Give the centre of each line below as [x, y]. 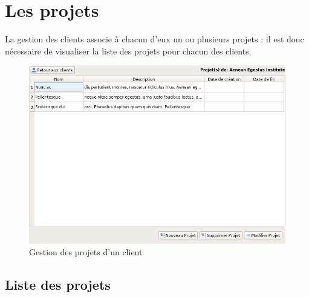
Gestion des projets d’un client [86, 252]
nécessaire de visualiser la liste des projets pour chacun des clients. [128, 51]
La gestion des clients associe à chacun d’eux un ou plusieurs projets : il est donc [154, 39]
